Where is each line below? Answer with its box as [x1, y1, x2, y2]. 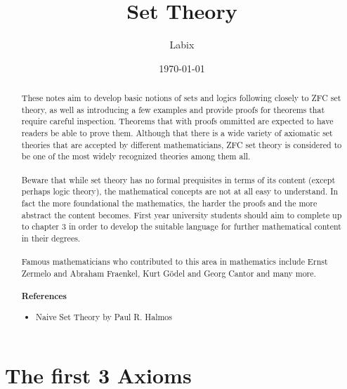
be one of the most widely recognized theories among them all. [21, 150, 251, 162]
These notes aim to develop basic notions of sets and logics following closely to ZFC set [21, 92, 341, 104]
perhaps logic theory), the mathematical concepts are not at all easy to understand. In [21, 185, 339, 197]
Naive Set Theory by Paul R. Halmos [36, 310, 172, 322]
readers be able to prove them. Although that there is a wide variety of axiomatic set [21, 127, 333, 139]
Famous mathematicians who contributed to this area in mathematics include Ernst [21, 256, 328, 268]
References [21, 290, 67, 303]
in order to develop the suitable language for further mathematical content [68, 220, 341, 232]
